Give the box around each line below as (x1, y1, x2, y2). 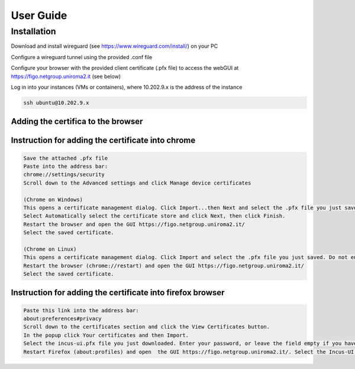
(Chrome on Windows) (23, 196, 83, 203)
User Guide (11, 9, 67, 22)
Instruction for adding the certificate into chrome (11, 135, 196, 145)
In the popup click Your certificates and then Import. (23, 332, 189, 338)
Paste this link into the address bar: (23, 307, 139, 313)
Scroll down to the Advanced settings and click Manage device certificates (23, 179, 251, 186)
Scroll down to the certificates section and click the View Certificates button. (23, 323, 270, 331)
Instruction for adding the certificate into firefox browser (11, 287, 225, 298)
